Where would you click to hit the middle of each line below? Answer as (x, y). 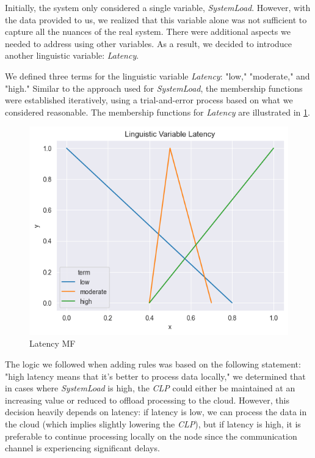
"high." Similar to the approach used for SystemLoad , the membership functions (154, 88)
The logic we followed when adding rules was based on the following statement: (153, 364)
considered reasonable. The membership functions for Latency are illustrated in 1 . (157, 112)
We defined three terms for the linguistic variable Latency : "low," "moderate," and (157, 76)
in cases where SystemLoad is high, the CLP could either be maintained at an (150, 388)
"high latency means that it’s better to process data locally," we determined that (155, 376)
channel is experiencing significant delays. (82, 448)
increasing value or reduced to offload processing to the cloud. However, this (147, 400)
